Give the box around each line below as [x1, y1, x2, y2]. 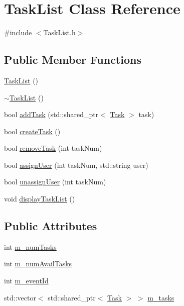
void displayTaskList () [4, 193, 75, 204]
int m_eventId [4, 275, 49, 286]
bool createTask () [4, 126, 61, 136]
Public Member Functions [4, 52, 141, 67]
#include [4, 27, 32, 38]
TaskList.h [43, 27, 76, 38]
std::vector [4, 292, 36, 302]
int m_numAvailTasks [4, 258, 72, 269]
